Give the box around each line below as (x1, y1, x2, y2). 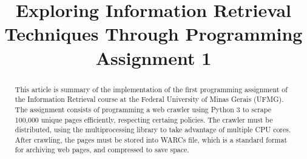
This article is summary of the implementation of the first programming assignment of (15, 84, 288, 94)
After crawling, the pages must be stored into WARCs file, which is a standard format (15, 134, 288, 144)
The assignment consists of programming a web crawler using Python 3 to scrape (15, 104, 272, 114)
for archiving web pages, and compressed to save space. (15, 144, 189, 155)
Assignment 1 (95, 45, 212, 70)
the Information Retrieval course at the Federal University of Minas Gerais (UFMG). (15, 94, 284, 104)
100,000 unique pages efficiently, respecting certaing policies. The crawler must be (15, 114, 273, 124)
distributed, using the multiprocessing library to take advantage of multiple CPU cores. (15, 124, 291, 135)
